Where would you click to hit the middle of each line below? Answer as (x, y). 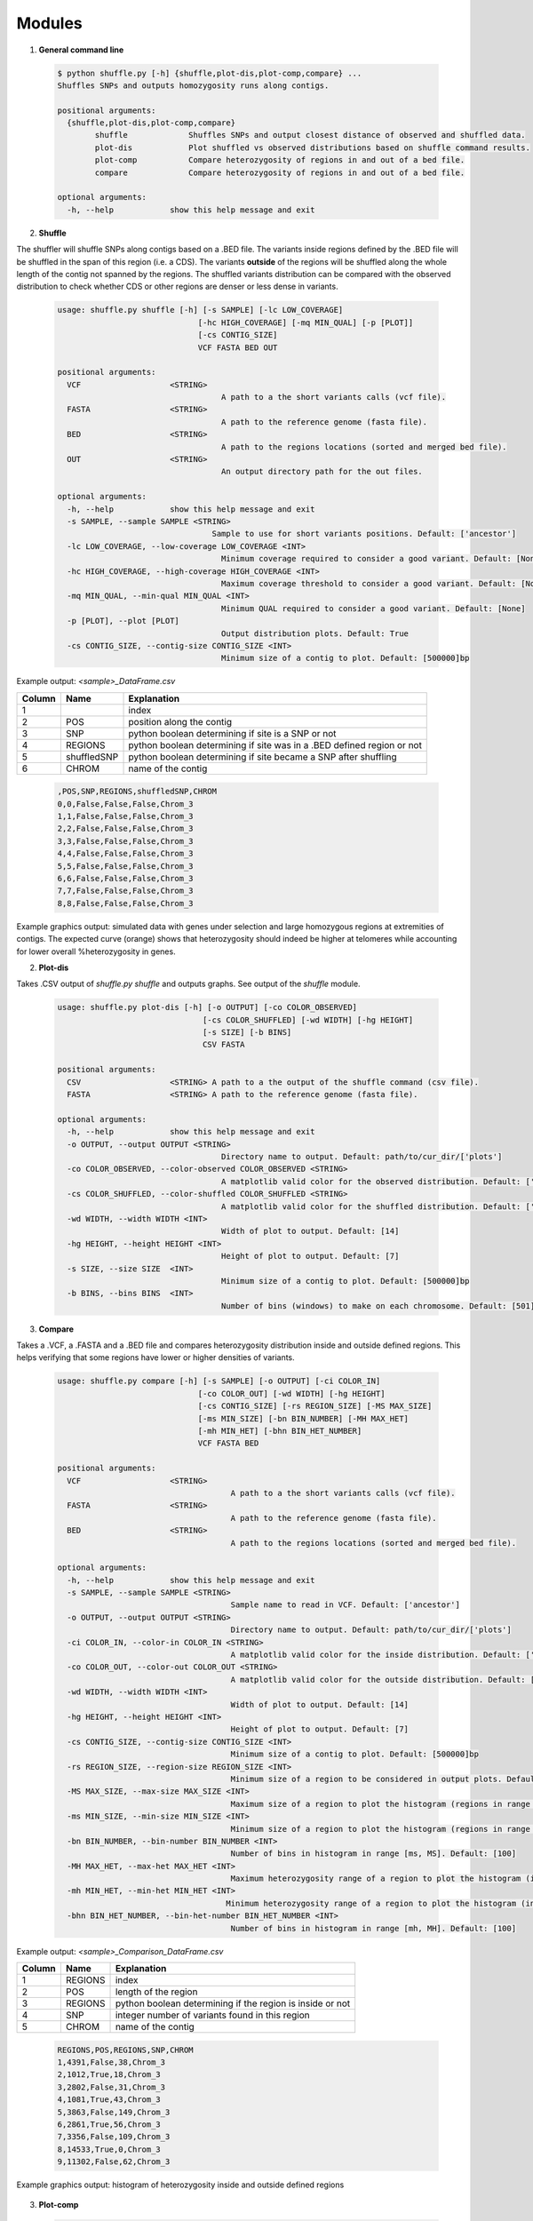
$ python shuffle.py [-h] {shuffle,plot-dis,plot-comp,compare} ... (210, 73)
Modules (50, 23)
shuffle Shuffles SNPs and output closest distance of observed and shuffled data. (310, 135)
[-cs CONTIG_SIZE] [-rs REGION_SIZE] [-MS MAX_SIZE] (315, 1406)
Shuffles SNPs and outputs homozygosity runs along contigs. (193, 85)
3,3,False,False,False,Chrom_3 (126, 841)
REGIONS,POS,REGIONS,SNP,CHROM (126, 2050)
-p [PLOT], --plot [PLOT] (123, 621)
